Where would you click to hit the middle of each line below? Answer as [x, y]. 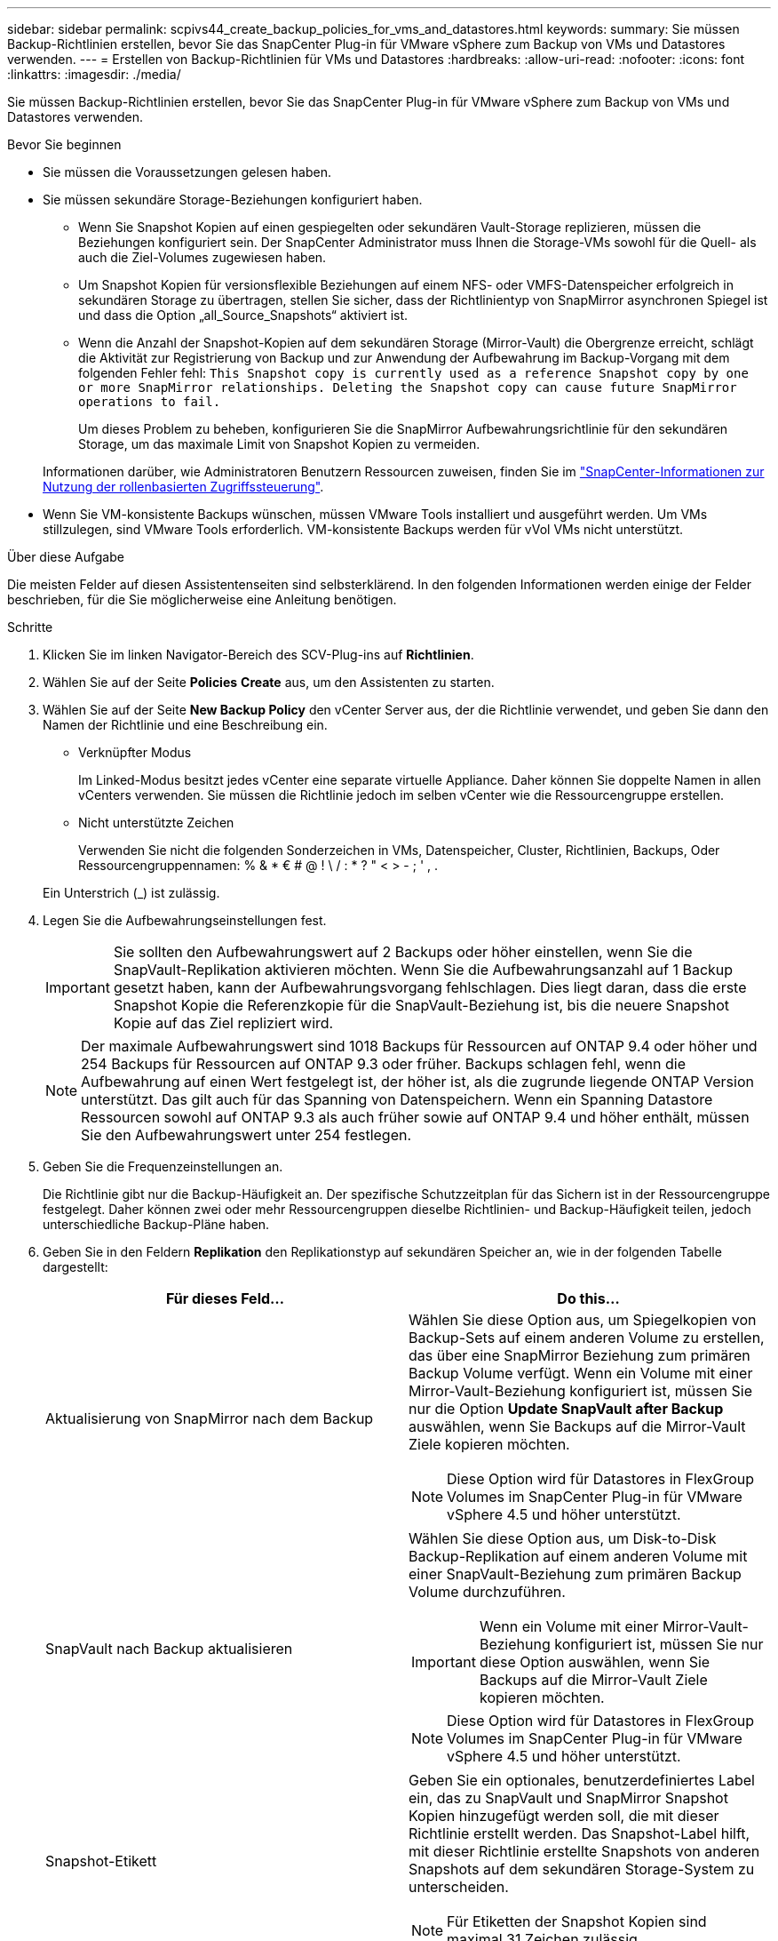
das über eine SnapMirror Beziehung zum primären [580, 1355]
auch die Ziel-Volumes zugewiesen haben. [202, 257]
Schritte [30, 627]
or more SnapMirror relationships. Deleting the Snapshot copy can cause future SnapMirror [408, 387]
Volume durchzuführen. [487, 1592]
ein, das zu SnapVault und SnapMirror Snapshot [568, 1798]
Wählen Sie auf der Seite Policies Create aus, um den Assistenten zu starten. [269, 682]
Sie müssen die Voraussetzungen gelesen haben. [187, 172]
